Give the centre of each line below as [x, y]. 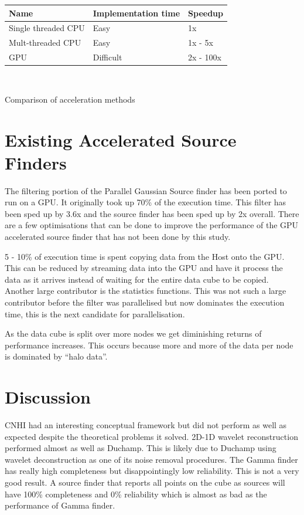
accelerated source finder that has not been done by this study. [118, 236]
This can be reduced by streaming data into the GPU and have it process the [144, 268]
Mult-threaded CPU [45, 43]
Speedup [206, 13]
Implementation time [136, 13]
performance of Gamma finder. [60, 505]
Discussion [48, 397]
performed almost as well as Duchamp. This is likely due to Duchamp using [141, 448]
